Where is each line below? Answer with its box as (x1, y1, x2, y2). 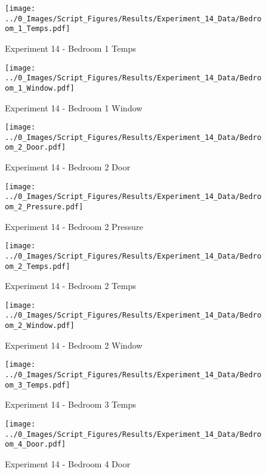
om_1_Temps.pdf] (5, 24, 70, 33)
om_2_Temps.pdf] (5, 262, 70, 271)
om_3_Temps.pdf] (5, 380, 70, 389)
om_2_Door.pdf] (5, 143, 66, 152)
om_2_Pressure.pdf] (5, 203, 83, 211)
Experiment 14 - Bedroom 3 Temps (5, 398, 136, 411)
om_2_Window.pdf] (5, 321, 75, 330)
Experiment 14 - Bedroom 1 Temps (5, 41, 136, 54)
